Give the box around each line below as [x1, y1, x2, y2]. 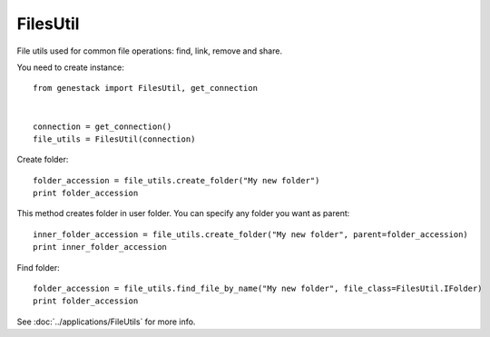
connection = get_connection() [33, 121, 172, 132]
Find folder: [16, 262, 61, 273]
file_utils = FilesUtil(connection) [33, 134, 196, 144]
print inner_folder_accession [33, 242, 168, 253]
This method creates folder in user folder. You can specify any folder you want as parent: [16, 208, 350, 219]
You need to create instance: [16, 62, 124, 73]
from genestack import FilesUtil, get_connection [33, 83, 259, 94]
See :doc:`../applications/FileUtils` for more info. [16, 316, 196, 327]
